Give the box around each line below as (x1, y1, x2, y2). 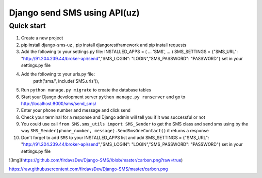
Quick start (9, 21, 46, 30)
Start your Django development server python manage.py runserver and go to (21, 94, 185, 100)
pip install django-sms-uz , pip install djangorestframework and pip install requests (21, 42, 187, 48)
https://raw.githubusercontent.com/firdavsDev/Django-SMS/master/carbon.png (9, 166, 168, 172)
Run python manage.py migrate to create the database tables (21, 87, 151, 93)
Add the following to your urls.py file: (21, 71, 95, 77)
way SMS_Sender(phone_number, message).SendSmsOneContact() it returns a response (21, 128, 209, 134)
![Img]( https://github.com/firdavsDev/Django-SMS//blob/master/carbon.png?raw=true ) (9, 157, 183, 163)
